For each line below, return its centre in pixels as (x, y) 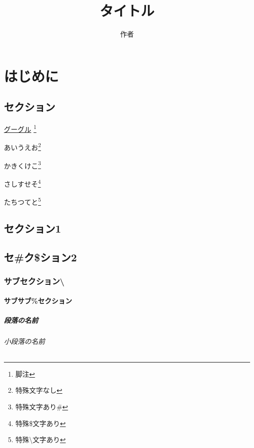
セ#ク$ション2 (41, 257)
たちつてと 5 (22, 201)
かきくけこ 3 (22, 165)
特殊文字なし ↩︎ (39, 390)
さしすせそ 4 (22, 183)
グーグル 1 (20, 128)
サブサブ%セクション (38, 301)
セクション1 (33, 228)
